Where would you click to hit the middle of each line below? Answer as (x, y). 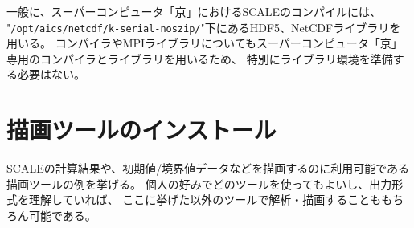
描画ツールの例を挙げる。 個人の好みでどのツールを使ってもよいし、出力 (199, 183)
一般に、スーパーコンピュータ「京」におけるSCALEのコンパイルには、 (194, 11)
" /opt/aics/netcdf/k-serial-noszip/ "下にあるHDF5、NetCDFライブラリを (204, 27)
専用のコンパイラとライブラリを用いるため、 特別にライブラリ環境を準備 (200, 58)
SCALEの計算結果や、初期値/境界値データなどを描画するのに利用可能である (208, 168)
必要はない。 (51, 74)
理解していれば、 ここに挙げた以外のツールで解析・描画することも (205, 199)
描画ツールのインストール (141, 130)
